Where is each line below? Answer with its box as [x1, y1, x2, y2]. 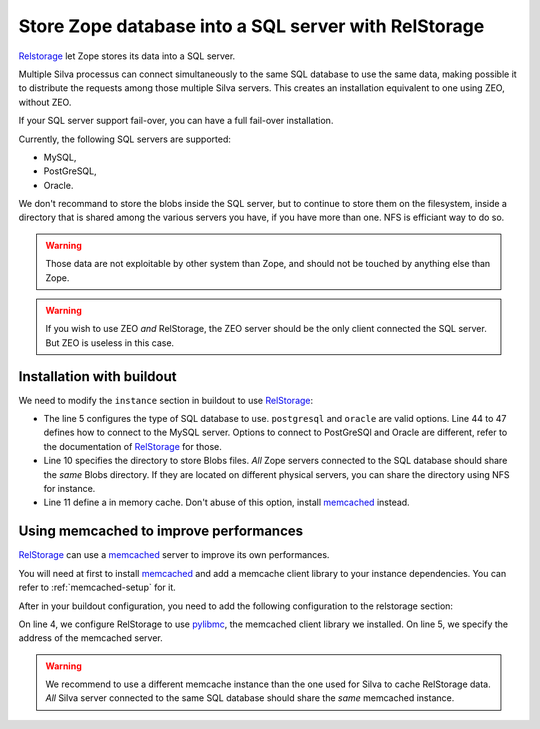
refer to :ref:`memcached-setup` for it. [18, 581, 177, 594]
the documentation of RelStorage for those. [43, 440, 222, 452]
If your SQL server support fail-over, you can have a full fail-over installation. [18, 115, 334, 127]
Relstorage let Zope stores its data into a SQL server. [18, 50, 236, 62]
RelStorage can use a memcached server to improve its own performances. [18, 549, 330, 561]
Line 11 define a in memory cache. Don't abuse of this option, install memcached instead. [43, 496, 410, 509]
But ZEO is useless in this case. [45, 336, 175, 349]
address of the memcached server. [18, 632, 164, 644]
